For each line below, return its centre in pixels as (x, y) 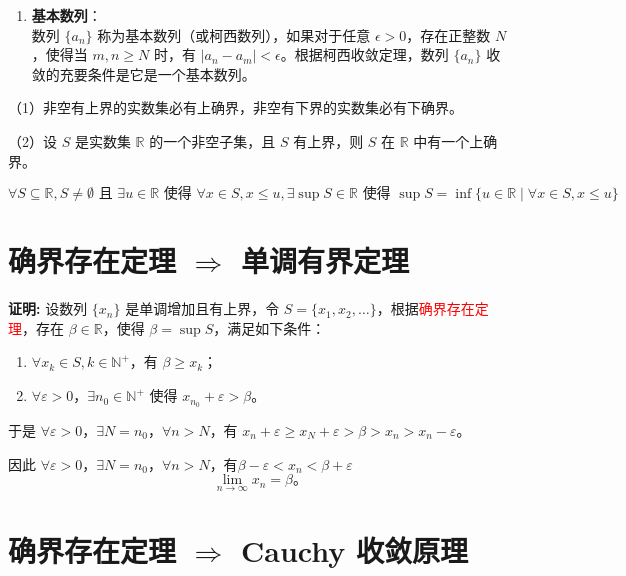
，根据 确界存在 (425, 308)
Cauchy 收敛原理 (354, 549)
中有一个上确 (455, 140)
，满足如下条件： (269, 327)
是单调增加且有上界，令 (202, 308)
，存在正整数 (448, 34)
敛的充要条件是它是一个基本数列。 (143, 73)
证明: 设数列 (48, 308)
